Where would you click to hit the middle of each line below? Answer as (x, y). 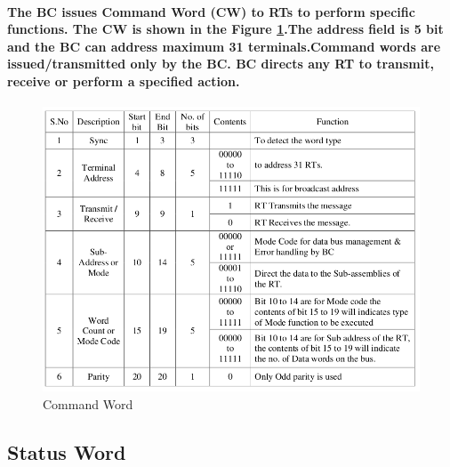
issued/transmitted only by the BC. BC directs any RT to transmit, (221, 64)
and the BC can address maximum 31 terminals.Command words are (224, 46)
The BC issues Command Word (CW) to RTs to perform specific (211, 11)
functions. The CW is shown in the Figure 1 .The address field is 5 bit (225, 29)
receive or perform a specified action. (124, 81)
